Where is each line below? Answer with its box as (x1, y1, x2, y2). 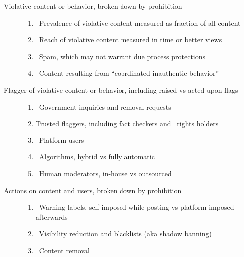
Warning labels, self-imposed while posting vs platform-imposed (39, 202, 234, 212)
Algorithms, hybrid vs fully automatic (39, 151, 155, 162)
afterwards (35, 211, 68, 222)
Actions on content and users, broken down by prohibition (4, 185, 182, 195)
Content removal (39, 245, 90, 255)
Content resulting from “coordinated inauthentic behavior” (39, 68, 219, 78)
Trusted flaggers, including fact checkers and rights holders (35, 118, 219, 128)
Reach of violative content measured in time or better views (39, 34, 222, 45)
